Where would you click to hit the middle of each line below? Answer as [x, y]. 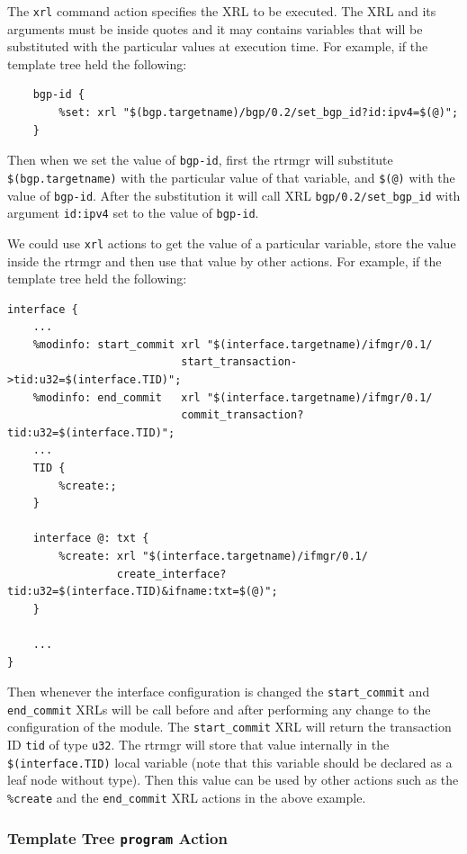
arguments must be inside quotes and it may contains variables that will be [215, 28]
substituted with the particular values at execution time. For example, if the [218, 46]
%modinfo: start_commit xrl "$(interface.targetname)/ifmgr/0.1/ [233, 344]
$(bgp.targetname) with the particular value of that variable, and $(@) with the [231, 177]
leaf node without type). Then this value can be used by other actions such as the [233, 780]
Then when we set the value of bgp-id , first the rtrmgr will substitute [200, 160]
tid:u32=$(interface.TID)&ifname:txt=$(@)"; [143, 592]
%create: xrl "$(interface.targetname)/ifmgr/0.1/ [213, 556]
